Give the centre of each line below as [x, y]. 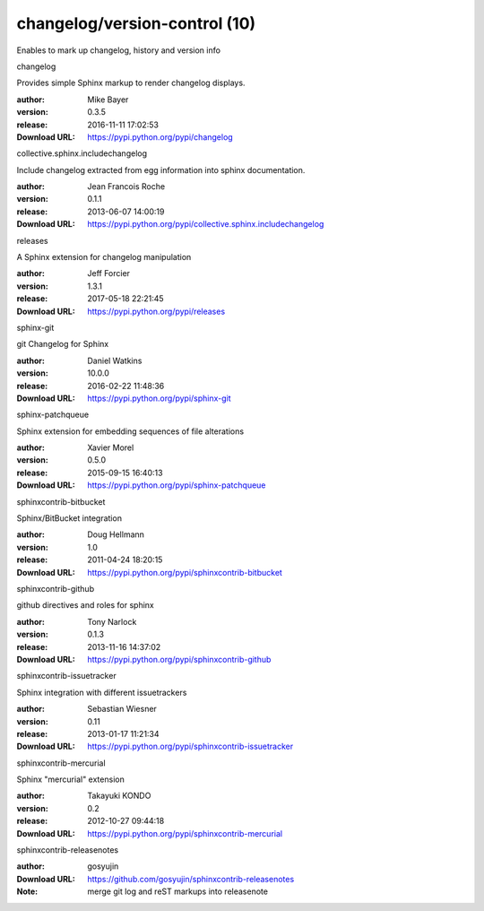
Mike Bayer [108, 100]
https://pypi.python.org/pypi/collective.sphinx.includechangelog [206, 224]
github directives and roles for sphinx [85, 605]
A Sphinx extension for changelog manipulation [104, 257]
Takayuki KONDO [119, 796]
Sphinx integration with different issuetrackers [102, 692]
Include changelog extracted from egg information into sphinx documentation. [161, 169]
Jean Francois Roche [126, 187]
